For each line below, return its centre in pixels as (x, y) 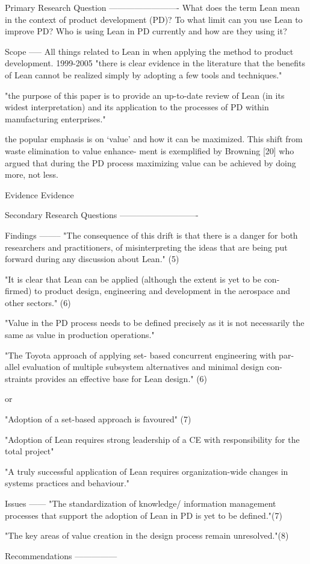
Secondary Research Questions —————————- (102, 215)
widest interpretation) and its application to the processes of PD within (137, 107)
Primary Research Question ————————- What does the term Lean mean (153, 7)
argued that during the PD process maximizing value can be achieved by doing (150, 162)
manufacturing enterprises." (55, 118)
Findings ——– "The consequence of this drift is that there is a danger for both (151, 235)
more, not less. (32, 174)
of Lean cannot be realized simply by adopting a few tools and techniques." (144, 74)
